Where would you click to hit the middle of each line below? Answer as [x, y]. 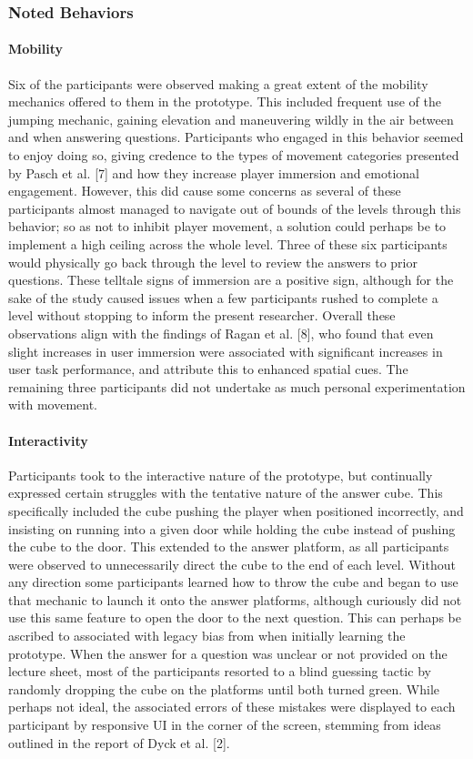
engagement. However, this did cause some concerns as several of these [205, 191]
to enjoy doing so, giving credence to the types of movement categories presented [234, 155]
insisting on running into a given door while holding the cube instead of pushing [232, 528]
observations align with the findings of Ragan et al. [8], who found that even [221, 333]
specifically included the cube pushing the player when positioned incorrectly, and [236, 510]
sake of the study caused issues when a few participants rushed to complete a [223, 297]
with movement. [53, 405]
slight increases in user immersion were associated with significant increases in [226, 351]
